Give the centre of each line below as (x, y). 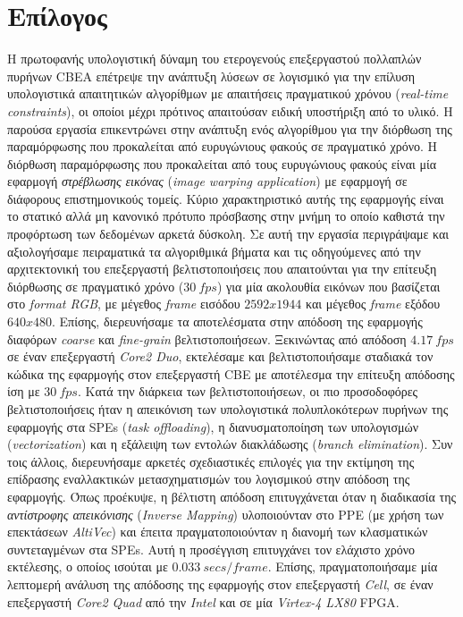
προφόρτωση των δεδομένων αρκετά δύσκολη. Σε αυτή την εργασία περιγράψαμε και (228, 234)
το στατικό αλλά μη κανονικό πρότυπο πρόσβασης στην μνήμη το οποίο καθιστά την (226, 216)
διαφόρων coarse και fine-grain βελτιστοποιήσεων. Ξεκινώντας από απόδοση (207, 338)
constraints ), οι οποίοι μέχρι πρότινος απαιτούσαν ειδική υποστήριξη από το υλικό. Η (230, 110)
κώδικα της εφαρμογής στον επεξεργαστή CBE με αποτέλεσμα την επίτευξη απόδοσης (231, 373)
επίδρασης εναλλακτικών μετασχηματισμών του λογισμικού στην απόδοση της (209, 479)
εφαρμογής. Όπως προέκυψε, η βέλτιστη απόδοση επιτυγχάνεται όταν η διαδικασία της (232, 496)
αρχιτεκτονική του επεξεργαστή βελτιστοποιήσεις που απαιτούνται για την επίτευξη (222, 269)
